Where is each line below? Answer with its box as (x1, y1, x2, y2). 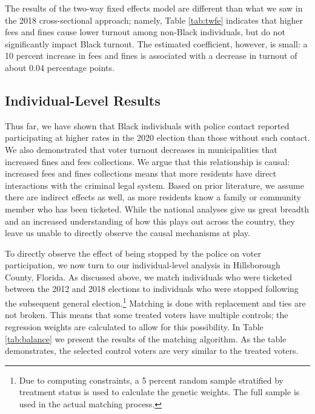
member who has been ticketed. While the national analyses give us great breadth (5, 202, 310, 215)
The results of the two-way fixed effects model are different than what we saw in (5, 2, 303, 14)
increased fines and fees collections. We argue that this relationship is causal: (5, 155, 290, 168)
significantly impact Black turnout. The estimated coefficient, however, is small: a (5, 37, 308, 50)
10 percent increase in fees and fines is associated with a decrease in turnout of (5, 49, 297, 62)
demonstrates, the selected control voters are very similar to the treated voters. (5, 344, 299, 357)
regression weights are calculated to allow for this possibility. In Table (5, 320, 264, 333)
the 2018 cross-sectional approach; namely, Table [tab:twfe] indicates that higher (5, 13, 303, 26)
